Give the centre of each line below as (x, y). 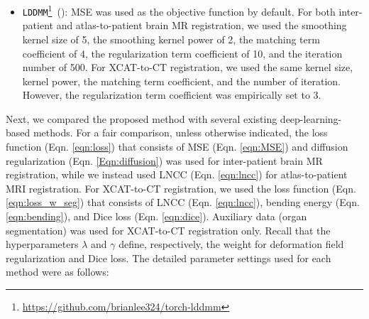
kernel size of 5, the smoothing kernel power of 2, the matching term (171, 39)
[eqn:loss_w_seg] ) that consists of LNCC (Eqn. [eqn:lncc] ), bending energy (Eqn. (183, 202)
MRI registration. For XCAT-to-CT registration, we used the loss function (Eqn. (181, 188)
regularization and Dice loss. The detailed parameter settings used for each (169, 258)
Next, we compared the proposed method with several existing (142, 118)
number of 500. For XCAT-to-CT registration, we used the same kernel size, (188, 67)
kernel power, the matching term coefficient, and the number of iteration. (181, 81)
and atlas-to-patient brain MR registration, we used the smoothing (202, 25)
